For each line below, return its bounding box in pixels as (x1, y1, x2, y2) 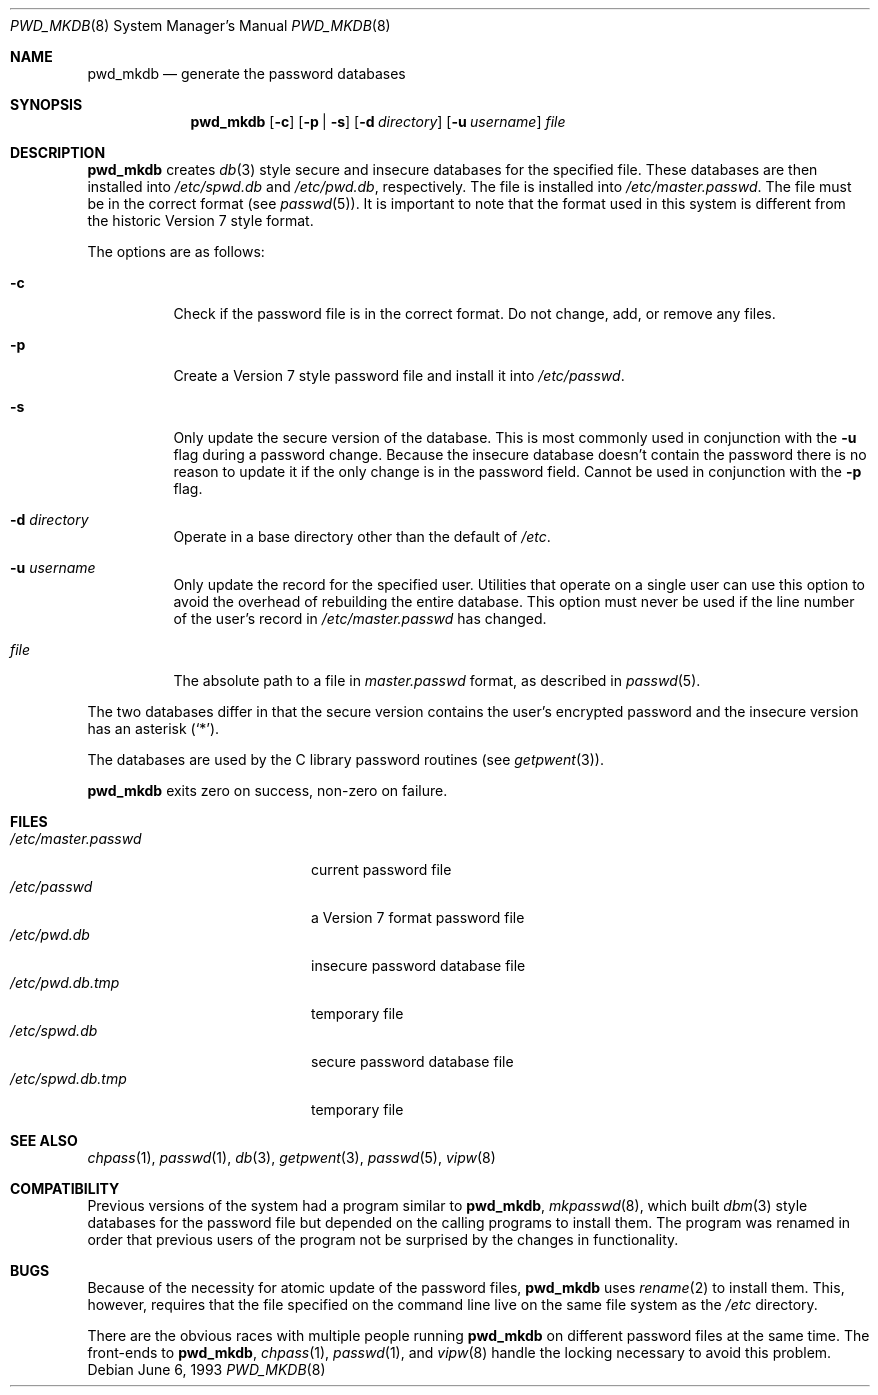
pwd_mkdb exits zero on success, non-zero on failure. (87, 782, 448, 799)
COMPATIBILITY (10, 1180, 120, 1197)
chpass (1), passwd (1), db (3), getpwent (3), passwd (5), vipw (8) (87, 1149, 496, 1166)
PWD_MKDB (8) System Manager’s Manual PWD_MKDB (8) (10, 17, 391, 34)
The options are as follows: (87, 243, 265, 260)
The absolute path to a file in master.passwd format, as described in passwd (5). (173, 672, 701, 689)
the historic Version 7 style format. (87, 212, 314, 229)
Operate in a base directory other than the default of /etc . (173, 528, 551, 545)
